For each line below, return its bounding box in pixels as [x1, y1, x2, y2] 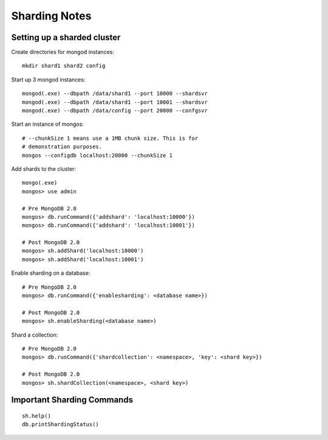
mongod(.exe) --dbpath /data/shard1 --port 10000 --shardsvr [22, 90, 208, 97]
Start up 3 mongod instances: [11, 76, 86, 83]
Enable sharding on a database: [11, 269, 91, 277]
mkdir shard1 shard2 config [22, 63, 106, 69]
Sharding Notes [11, 9, 92, 22]
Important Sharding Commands [11, 395, 134, 405]
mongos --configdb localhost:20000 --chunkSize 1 [22, 152, 173, 159]
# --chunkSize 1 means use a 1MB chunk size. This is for [22, 134, 199, 142]
